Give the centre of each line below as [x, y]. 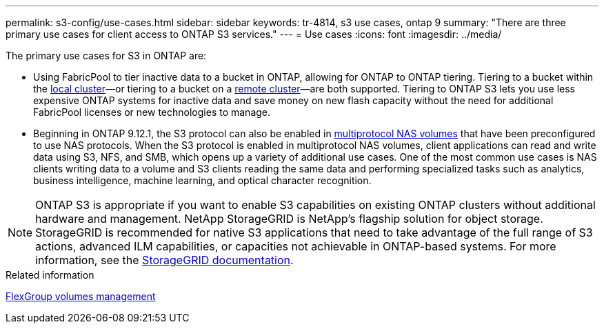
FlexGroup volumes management [81, 296]
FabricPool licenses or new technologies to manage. [152, 112]
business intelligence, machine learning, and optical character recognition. [202, 180]
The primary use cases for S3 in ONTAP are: [106, 56]
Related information [50, 275]
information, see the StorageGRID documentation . [164, 260]
